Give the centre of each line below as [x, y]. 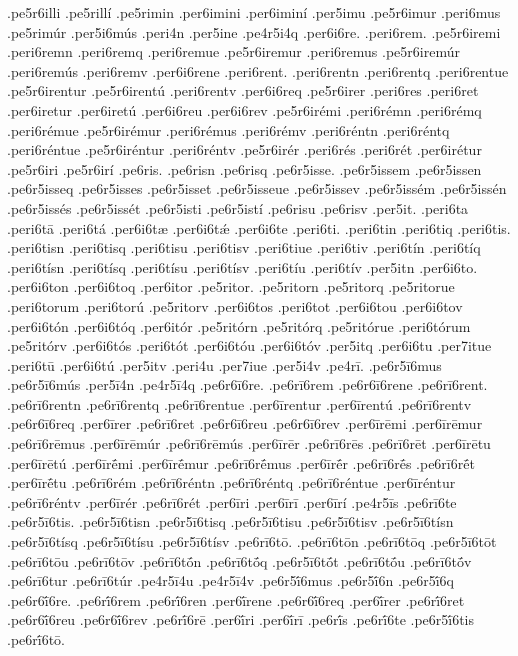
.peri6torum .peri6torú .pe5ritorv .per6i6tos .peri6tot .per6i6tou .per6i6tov [235, 305]
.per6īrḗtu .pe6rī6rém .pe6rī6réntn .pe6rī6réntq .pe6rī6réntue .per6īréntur [231, 482]
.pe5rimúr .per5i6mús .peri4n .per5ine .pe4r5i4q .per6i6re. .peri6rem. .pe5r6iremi [254, 31]
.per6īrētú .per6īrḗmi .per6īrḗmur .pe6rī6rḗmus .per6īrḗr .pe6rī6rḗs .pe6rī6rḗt [241, 462]
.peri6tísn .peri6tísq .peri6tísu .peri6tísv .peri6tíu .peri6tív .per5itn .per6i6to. [242, 266]
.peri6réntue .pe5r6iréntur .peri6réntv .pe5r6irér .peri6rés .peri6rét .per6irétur [244, 149]
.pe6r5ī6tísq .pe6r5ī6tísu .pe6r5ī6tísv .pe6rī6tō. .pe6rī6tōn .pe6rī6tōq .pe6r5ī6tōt [252, 541]
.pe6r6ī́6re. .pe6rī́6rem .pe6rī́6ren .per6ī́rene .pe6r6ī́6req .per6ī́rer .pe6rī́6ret [236, 599]
